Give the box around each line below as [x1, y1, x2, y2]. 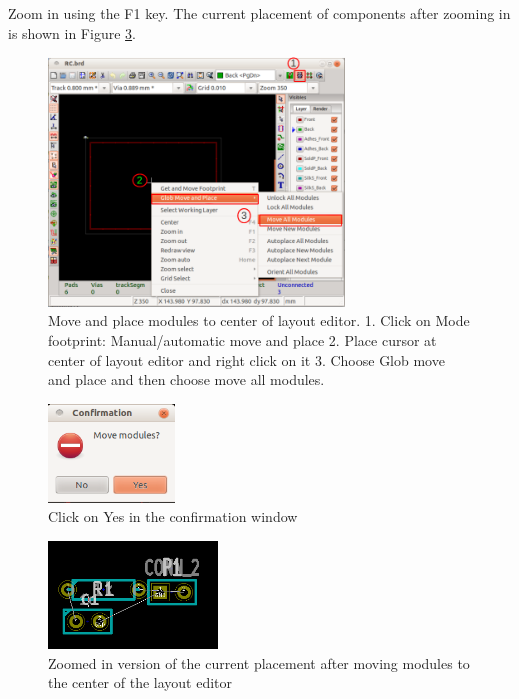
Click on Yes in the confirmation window [48, 506, 298, 527]
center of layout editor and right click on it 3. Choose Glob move [48, 349, 445, 370]
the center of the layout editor [48, 672, 233, 693]
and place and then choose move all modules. [48, 369, 325, 390]
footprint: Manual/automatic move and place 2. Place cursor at [48, 329, 437, 350]
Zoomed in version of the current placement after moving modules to [48, 652, 470, 673]
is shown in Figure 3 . [8, 22, 136, 43]
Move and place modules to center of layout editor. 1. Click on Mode [48, 310, 470, 331]
